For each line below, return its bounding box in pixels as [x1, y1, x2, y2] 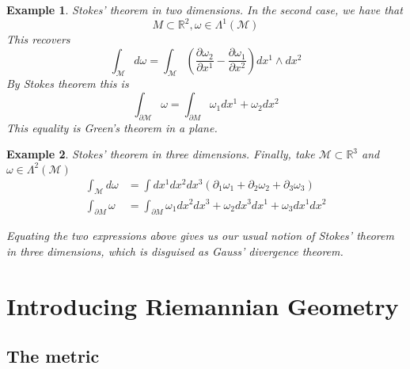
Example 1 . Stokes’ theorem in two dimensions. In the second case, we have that [6, 2, 403, 17]
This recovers [6, 31, 70, 48]
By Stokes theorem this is [6, 75, 129, 92]
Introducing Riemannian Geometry [6, 289, 399, 321]
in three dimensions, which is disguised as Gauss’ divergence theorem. [6, 242, 344, 259]
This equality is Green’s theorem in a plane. [6, 119, 218, 135]
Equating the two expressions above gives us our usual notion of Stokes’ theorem [6, 227, 394, 244]
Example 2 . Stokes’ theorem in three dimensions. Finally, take [6, 146, 315, 162]
